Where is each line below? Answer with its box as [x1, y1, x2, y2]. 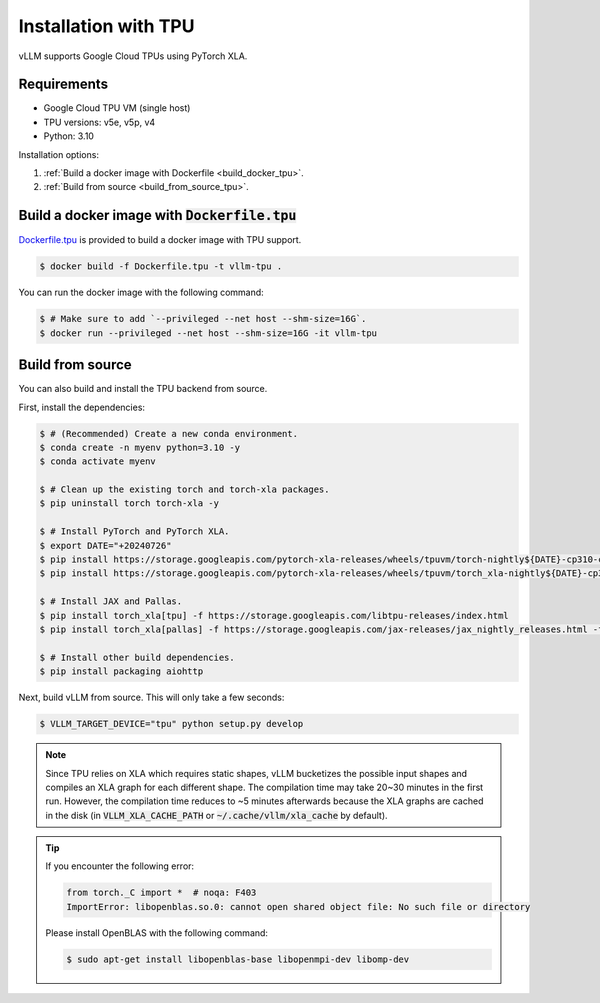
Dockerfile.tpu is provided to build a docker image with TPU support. [18, 234, 302, 246]
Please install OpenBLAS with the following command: [45, 926, 269, 939]
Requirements [18, 76, 109, 93]
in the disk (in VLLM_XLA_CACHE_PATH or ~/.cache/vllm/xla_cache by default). [45, 809, 389, 821]
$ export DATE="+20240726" [39, 540, 172, 551]
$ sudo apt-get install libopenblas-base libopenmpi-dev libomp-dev [66, 953, 410, 965]
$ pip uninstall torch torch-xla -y [39, 498, 220, 509]
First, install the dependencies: [18, 401, 145, 413]
